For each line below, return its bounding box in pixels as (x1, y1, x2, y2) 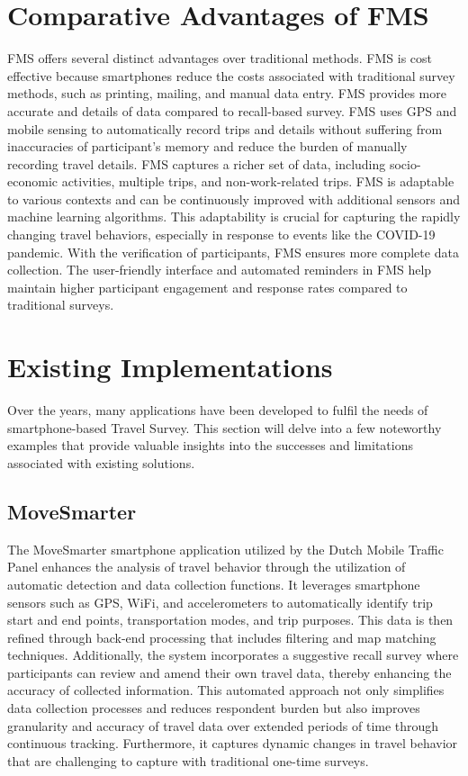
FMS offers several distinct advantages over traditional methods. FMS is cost (7, 49, 433, 68)
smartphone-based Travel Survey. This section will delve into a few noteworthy (7, 418, 442, 437)
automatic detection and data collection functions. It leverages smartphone (7, 574, 420, 593)
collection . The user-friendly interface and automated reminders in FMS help (7, 260, 432, 279)
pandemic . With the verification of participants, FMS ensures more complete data (7, 242, 459, 261)
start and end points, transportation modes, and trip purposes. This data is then (7, 610, 454, 629)
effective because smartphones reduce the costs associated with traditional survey (7, 66, 455, 85)
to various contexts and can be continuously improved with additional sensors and (7, 189, 461, 208)
